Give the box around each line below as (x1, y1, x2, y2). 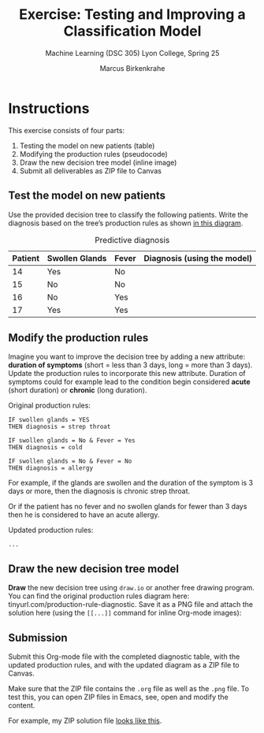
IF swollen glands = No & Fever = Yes (8, 437, 136, 445)
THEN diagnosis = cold (8, 444, 83, 452)
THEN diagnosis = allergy (8, 464, 93, 472)
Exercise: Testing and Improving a (19, 6, 246, 24)
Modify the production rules (8, 331, 149, 344)
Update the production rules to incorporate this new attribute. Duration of (8, 369, 246, 378)
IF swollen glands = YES (8, 416, 90, 424)
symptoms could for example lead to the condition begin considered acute (8, 377, 251, 387)
